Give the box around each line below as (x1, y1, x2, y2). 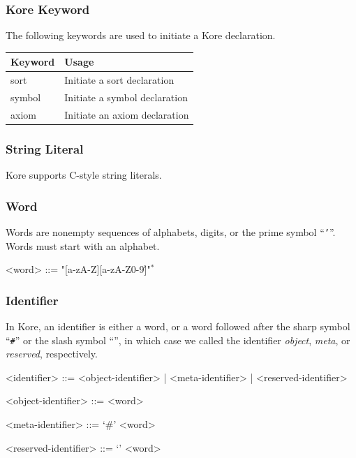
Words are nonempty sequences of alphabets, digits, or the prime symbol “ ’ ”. (6, 224, 336, 239)
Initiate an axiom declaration (64, 107, 189, 121)
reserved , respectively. (6, 346, 98, 361)
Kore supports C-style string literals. (6, 168, 162, 182)
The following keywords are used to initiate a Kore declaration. (6, 28, 276, 43)
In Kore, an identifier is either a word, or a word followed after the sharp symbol (6, 319, 350, 334)
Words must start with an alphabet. (6, 238, 160, 253)
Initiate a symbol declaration (64, 90, 188, 104)
